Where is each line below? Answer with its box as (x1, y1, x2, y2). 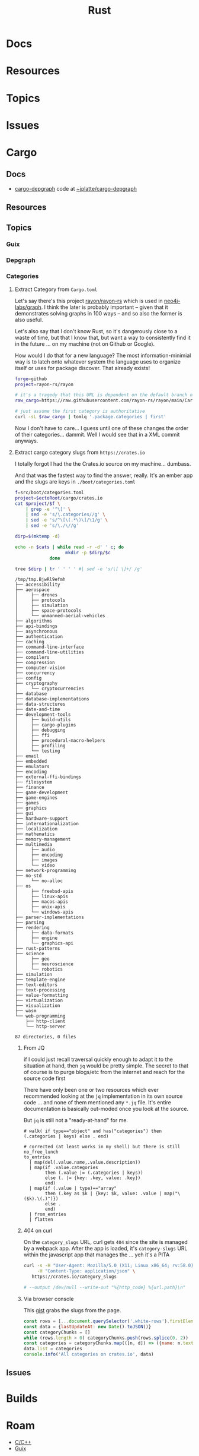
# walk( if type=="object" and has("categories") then (23, 1128, 162, 1135)
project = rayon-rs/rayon (14, 381, 74, 387)
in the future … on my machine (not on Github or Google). (14, 340, 155, 348)
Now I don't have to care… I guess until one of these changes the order (14, 424, 189, 431)
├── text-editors (14, 982, 58, 988)
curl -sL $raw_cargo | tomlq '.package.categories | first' (14, 414, 166, 420)
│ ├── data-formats (14, 930, 74, 936)
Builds (6, 1391, 38, 1405)
